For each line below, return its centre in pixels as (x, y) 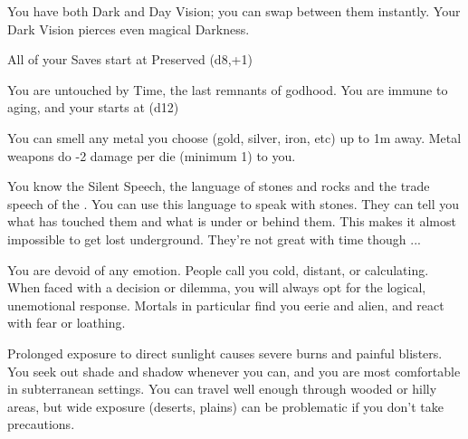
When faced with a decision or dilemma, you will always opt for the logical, (217, 287)
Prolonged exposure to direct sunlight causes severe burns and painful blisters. (225, 353)
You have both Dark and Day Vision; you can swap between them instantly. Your (234, 11)
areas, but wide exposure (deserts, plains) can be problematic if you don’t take (225, 406)
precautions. (41, 424)
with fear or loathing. (67, 323)
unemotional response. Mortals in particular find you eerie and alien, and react (226, 305)
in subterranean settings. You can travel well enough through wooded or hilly (222, 389)
